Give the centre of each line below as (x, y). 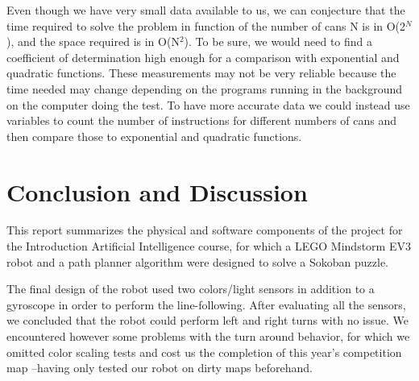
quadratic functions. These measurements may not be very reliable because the (201, 73)
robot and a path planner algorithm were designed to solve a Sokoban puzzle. (197, 261)
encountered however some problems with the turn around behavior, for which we (208, 336)
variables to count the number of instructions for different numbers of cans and (202, 120)
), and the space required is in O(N (93, 41)
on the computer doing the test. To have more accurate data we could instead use (208, 104)
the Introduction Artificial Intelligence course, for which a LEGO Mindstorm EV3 (209, 246)
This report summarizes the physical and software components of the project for (205, 230)
